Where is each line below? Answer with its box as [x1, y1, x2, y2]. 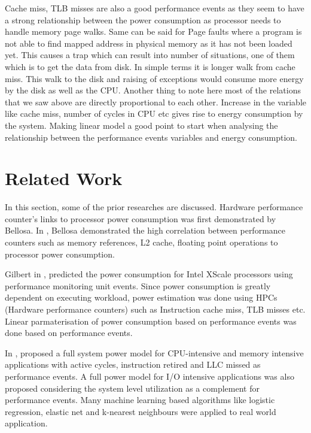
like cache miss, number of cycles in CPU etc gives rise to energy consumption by [5, 107, 303, 120]
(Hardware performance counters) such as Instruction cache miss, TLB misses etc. [5, 303, 306, 315]
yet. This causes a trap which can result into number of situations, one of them [5, 49, 295, 61]
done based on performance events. [5, 326, 133, 339]
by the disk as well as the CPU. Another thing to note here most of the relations [5, 84, 301, 96]
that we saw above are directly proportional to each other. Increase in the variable [5, 95, 307, 108]
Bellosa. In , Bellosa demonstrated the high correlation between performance [5, 224, 286, 237]
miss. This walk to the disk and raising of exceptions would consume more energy [5, 72, 304, 84]
